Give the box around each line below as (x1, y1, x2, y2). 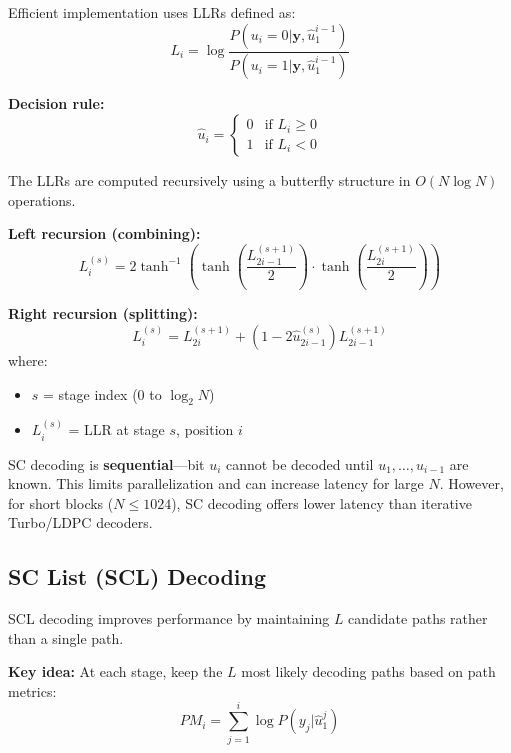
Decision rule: (8, 93, 105, 114)
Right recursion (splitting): (8, 303, 198, 324)
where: (8, 349, 48, 370)
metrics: (8, 680, 57, 701)
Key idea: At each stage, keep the (8, 661, 223, 682)
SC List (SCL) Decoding (8, 561, 267, 592)
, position (176, 419, 234, 440)
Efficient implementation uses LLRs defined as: (8, 2, 296, 22)
